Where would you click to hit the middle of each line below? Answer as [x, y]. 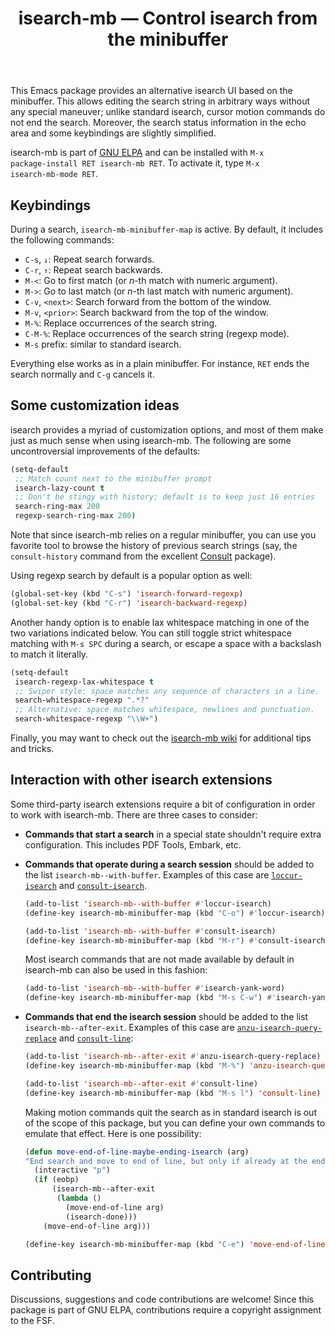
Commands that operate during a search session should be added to [169, 864]
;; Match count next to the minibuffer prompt [113, 478]
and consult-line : [96, 1038]
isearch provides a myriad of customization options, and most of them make [167, 429]
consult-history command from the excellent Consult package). [143, 556]
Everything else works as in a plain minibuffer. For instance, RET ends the [160, 363]
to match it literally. [49, 654]
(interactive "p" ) [72, 1170]
